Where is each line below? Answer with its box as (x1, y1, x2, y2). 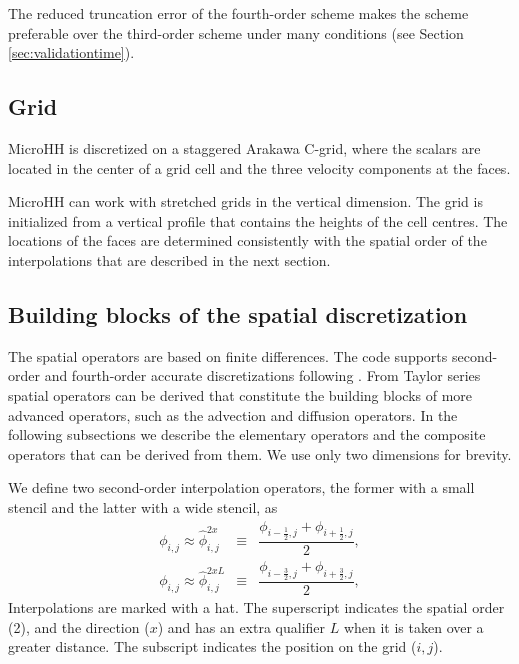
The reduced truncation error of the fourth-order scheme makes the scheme (8, 3, 469, 23)
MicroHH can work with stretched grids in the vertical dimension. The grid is (8, 191, 483, 212)
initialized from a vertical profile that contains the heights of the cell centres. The (8, 210, 508, 231)
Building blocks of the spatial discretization (8, 298, 468, 329)
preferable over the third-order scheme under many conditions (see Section (8, 22, 464, 43)
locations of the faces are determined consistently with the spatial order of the (8, 230, 487, 251)
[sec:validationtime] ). (8, 42, 135, 63)
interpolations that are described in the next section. (8, 249, 331, 270)
